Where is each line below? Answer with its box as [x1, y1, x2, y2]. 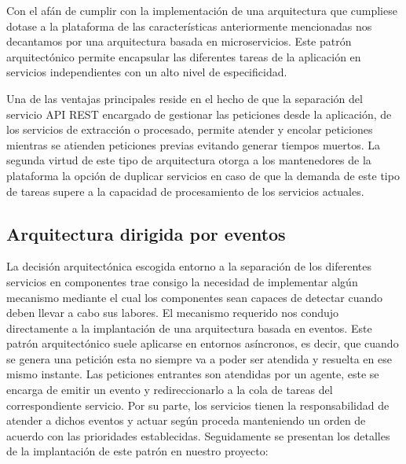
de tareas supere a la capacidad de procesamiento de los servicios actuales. [6, 182, 364, 199]
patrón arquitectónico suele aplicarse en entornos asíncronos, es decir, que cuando [6, 335, 399, 352]
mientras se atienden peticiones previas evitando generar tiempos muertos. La [6, 136, 381, 153]
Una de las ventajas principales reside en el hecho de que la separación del [6, 90, 363, 106]
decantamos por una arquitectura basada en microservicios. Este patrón [6, 33, 352, 50]
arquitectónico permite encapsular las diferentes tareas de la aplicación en [6, 48, 361, 64]
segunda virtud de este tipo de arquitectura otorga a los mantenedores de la [6, 152, 371, 168]
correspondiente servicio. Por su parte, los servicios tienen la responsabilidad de [6, 396, 390, 413]
